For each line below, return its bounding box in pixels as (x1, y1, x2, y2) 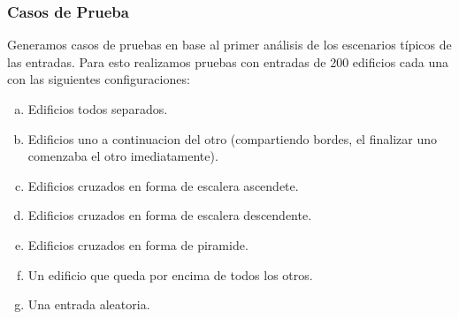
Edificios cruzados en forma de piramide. (27, 235, 249, 254)
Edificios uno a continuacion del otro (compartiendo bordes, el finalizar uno (27, 129, 437, 148)
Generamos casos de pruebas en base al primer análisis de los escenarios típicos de (7, 35, 452, 54)
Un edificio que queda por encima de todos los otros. (27, 265, 313, 284)
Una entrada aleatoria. (27, 295, 150, 314)
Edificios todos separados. (27, 100, 168, 118)
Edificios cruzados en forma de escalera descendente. (27, 206, 312, 224)
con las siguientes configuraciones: (7, 70, 190, 88)
